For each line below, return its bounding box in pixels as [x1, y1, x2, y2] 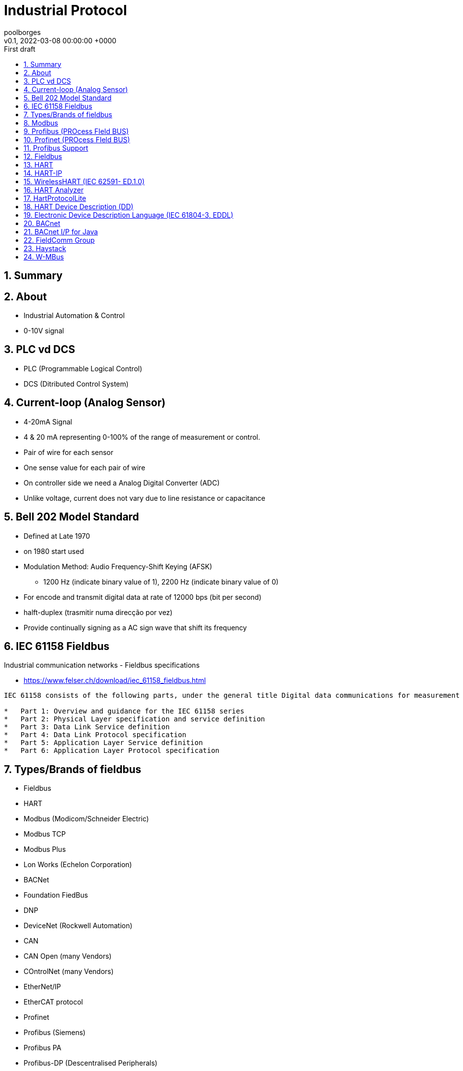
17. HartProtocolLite [24, 194, 87, 202]
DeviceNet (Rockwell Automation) [24, 921, 133, 930]
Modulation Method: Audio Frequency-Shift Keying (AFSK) [24, 562, 212, 571]
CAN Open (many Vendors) [24, 952, 112, 961]
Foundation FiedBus [24, 891, 88, 900]
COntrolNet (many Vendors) [24, 967, 114, 976]
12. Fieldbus [24, 152, 62, 161]
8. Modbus [24, 118, 58, 127]
